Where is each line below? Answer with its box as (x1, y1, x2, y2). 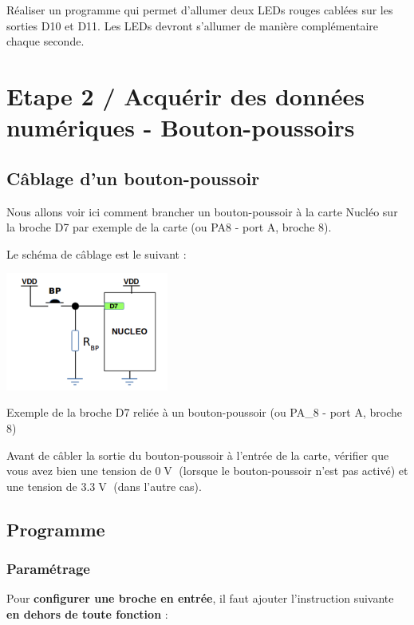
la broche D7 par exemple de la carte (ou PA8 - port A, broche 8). (6, 219, 332, 235)
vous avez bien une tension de (6, 462, 152, 479)
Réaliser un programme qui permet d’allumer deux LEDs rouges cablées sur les (6, 2, 393, 18)
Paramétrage (6, 559, 90, 579)
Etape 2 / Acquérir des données (6, 79, 365, 112)
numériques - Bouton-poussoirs (6, 111, 355, 144)
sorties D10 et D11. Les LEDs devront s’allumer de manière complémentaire (6, 17, 379, 34)
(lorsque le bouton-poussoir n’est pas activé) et (179, 462, 408, 479)
